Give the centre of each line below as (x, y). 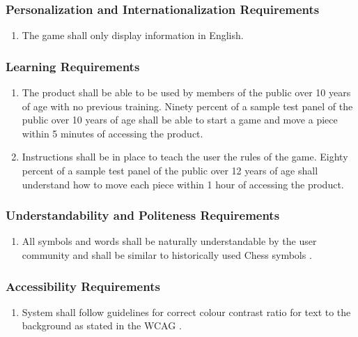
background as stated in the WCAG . (102, 325)
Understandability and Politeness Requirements (143, 215)
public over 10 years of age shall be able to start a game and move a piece (180, 120)
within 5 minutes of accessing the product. (112, 133)
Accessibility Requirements (83, 286)
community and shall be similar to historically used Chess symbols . (167, 255)
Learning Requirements (73, 66)
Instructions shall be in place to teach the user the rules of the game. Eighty (185, 157)
